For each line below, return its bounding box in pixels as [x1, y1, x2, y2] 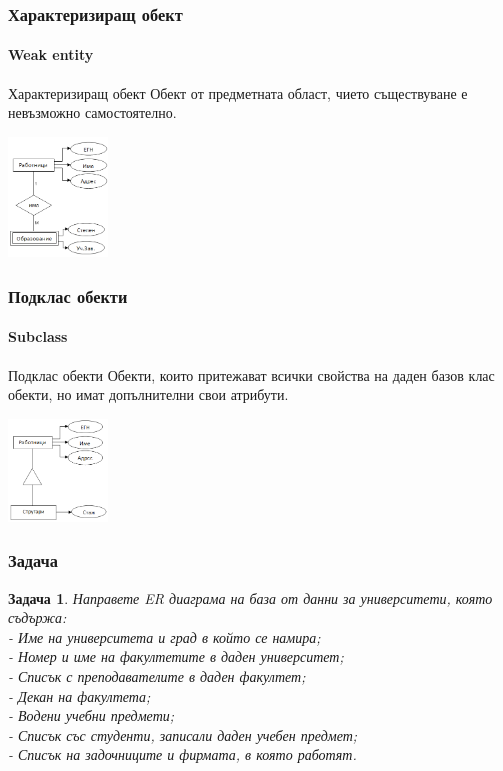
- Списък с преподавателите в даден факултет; [8, 665, 306, 686]
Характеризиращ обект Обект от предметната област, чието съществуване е [8, 82, 468, 103]
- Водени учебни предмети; [8, 705, 175, 726]
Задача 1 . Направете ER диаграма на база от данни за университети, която [8, 587, 493, 608]
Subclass [8, 326, 68, 347]
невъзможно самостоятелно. [8, 102, 177, 123]
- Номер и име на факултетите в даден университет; [8, 646, 344, 667]
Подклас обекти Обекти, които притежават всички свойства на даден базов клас [8, 364, 495, 385]
